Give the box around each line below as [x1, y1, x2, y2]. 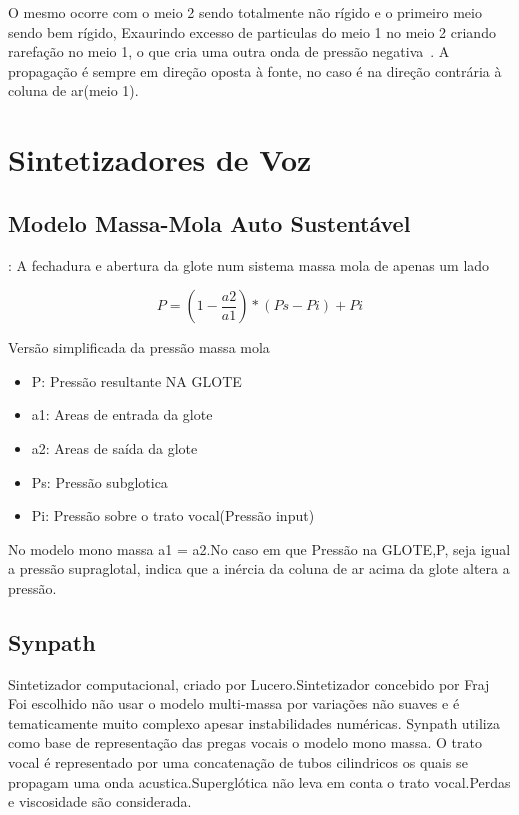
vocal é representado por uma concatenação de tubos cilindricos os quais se [8, 752, 468, 773]
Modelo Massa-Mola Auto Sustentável [8, 207, 411, 238]
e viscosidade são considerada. [8, 791, 192, 812]
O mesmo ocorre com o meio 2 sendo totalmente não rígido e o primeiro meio [8, 2, 482, 22]
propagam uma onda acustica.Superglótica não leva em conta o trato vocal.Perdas [8, 771, 511, 792]
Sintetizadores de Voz [8, 139, 312, 180]
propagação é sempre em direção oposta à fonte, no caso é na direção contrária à [8, 60, 502, 81]
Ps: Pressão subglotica [31, 471, 168, 492]
